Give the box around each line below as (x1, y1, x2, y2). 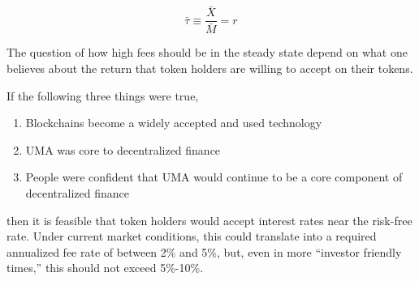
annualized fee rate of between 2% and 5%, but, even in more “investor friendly (6, 243, 402, 260)
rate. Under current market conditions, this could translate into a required (6, 228, 377, 245)
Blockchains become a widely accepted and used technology (25, 114, 322, 131)
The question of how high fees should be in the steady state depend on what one (6, 44, 408, 61)
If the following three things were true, (6, 87, 199, 104)
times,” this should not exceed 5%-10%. (6, 259, 204, 276)
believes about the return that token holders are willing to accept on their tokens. (6, 59, 413, 76)
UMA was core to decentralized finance (25, 141, 221, 158)
